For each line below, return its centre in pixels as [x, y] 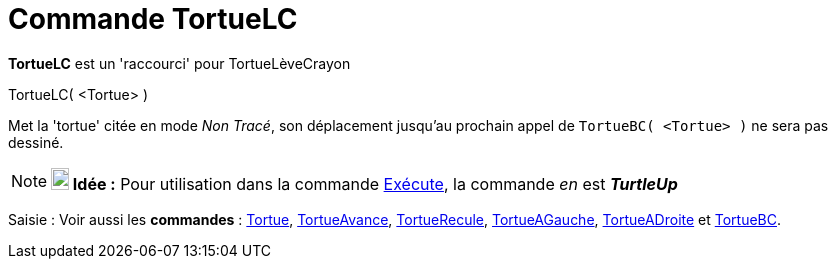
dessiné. [36, 142]
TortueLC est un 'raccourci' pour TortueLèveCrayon [179, 63]
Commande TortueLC [153, 19]
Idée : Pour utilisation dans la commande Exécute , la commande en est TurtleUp [375, 183]
